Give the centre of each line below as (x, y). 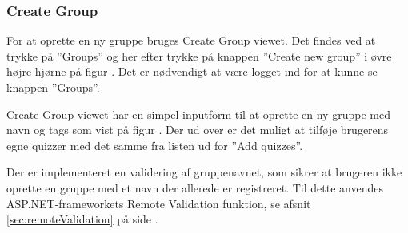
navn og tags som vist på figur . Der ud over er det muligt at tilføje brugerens (198, 130)
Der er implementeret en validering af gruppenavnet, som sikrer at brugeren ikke (204, 172)
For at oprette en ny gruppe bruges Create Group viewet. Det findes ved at (191, 40)
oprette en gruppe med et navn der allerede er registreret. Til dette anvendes (195, 187)
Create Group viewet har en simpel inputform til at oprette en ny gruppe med (198, 114)
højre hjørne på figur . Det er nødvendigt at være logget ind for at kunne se (192, 71)
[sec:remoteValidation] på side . (82, 219)
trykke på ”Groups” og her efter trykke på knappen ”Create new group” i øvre (199, 55)
